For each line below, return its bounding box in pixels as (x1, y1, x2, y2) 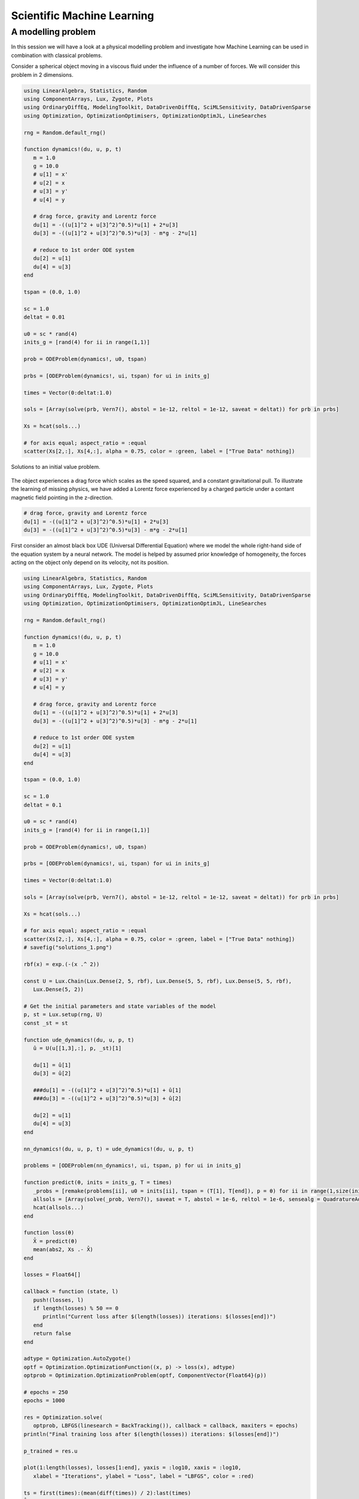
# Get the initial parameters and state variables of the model (23, 1003, 217, 1010)
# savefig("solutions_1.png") (23, 944, 112, 951)
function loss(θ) (23, 1229, 75, 1236)
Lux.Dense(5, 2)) (33, 986, 84, 993)
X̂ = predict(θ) (33, 1238, 78, 1244)
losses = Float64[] (23, 1271, 81, 1278)
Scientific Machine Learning (11, 9, 154, 22)
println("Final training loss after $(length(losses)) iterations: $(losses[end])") (23, 1431, 279, 1437)
